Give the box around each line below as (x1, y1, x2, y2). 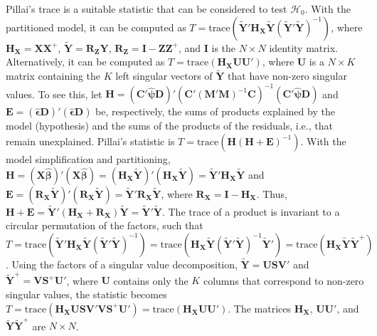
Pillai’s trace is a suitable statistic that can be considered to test (6, 1, 287, 16)
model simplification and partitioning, (6, 151, 171, 166)
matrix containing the (6, 68, 101, 83)
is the (211, 40, 236, 55)
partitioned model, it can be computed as (6, 19, 186, 34)
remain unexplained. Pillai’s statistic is (6, 133, 175, 148)
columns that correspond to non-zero (203, 273, 364, 288)
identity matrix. (269, 40, 338, 55)
